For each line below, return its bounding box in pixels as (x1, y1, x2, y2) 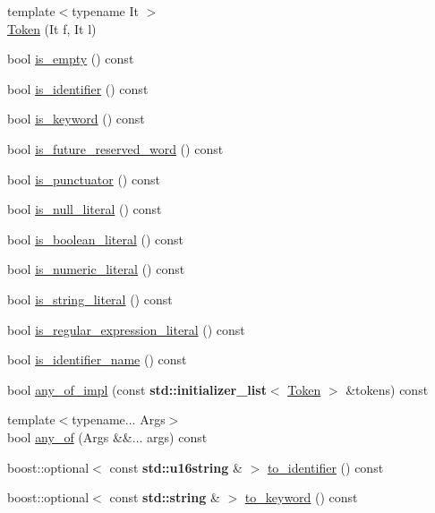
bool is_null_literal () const (7, 200, 162, 218)
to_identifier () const (267, 457, 384, 476)
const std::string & (109, 488, 220, 507)
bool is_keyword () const (7, 109, 145, 128)
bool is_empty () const (7, 49, 134, 68)
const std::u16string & (109, 457, 243, 476)
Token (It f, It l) (7, 19, 97, 38)
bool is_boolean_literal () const (7, 229, 184, 248)
